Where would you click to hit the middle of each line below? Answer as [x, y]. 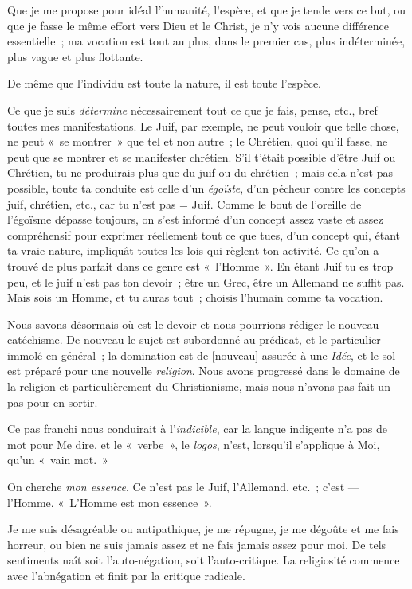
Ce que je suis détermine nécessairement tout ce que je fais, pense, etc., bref [192, 109]
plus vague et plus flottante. [75, 56]
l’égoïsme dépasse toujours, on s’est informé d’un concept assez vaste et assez [195, 219]
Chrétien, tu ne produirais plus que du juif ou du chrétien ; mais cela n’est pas [200, 172]
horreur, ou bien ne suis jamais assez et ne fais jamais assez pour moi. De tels [197, 544]
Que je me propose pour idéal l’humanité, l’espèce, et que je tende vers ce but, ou [207, 10]
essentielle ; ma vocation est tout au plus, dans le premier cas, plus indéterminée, [206, 41]
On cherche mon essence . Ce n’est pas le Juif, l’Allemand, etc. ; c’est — [183, 487]
